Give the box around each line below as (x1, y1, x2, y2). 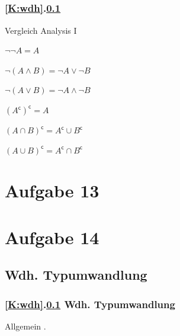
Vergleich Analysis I (5, 24, 77, 36)
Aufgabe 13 (5, 178, 99, 203)
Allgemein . (5, 320, 46, 332)
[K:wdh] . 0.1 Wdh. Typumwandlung (5, 296, 175, 311)
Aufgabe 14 (5, 225, 99, 249)
